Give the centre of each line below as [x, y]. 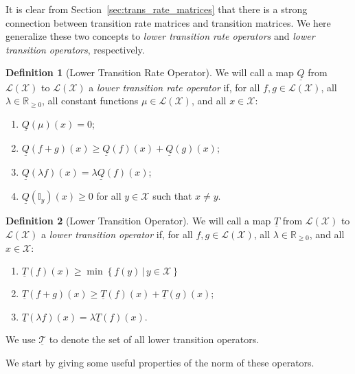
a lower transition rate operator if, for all [174, 87]
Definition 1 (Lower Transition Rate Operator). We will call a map [150, 72]
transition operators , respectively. [75, 49]
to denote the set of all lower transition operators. [154, 339]
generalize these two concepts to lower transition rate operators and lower [160, 36]
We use [21, 339]
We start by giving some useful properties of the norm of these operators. [160, 362]
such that [172, 196]
